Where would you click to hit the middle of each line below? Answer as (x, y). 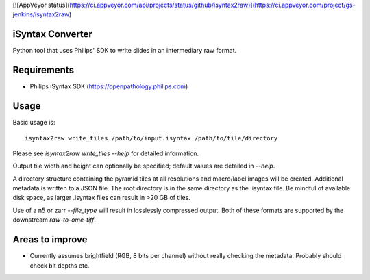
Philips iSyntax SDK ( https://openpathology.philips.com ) (109, 86)
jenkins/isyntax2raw (41, 14)
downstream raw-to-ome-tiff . (54, 220)
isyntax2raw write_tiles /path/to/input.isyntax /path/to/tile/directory (151, 138)
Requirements (44, 70)
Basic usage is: (34, 123)
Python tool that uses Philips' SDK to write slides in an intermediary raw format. (125, 51)
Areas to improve (50, 240)
